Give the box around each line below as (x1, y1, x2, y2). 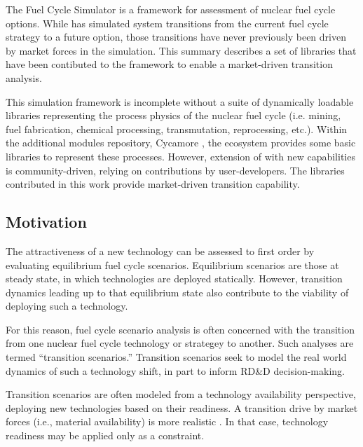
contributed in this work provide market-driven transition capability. (6, 177, 300, 191)
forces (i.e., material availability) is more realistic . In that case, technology (6, 414, 329, 429)
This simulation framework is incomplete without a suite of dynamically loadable (6, 94, 354, 109)
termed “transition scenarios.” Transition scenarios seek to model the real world (6, 350, 347, 364)
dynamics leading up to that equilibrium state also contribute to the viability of (6, 284, 349, 299)
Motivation (6, 211, 87, 233)
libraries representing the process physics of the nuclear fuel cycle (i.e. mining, (6, 108, 341, 123)
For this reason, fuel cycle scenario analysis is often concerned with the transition (6, 322, 355, 336)
